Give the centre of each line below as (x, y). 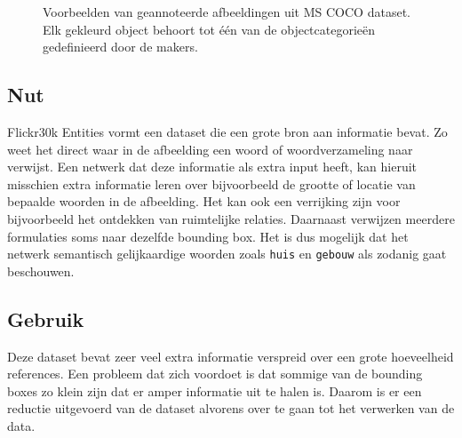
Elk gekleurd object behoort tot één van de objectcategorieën (209, 29)
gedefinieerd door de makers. (120, 47)
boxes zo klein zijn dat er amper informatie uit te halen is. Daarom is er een (215, 390)
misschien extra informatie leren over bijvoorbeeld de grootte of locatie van (211, 183)
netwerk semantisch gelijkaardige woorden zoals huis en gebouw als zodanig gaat (227, 254)
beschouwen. (41, 271)
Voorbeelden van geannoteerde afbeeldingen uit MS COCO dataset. (227, 12)
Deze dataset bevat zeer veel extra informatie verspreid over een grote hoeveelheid (231, 356)
